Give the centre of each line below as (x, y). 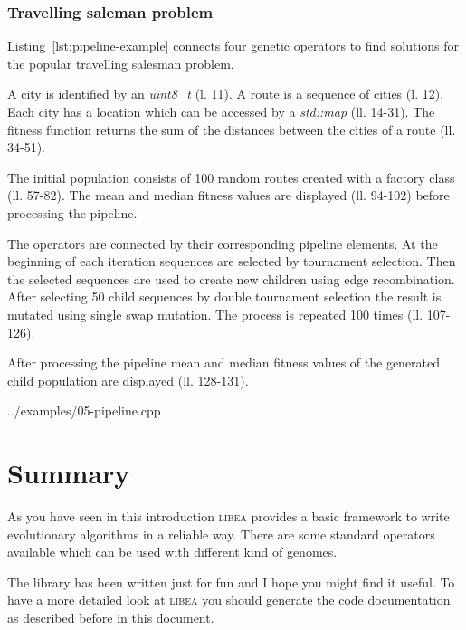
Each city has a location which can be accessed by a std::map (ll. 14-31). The (221, 111)
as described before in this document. (111, 617)
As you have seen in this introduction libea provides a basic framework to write (228, 516)
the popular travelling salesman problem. (121, 63)
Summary (69, 473)
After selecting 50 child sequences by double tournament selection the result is (224, 296)
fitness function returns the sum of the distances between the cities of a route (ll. (232, 129)
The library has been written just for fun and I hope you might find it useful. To (231, 582)
